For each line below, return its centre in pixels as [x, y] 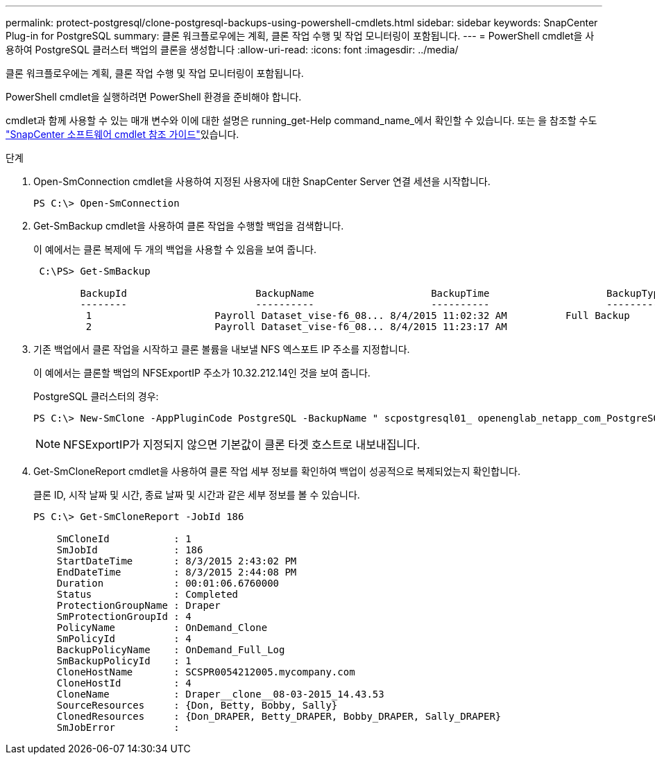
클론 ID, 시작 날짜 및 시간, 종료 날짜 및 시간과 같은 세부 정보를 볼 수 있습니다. [197, 495]
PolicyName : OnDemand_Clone [162, 628]
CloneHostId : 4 [124, 683]
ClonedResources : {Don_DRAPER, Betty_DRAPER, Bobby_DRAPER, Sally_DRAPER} [279, 716]
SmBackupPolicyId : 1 [124, 661]
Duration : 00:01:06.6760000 [168, 583]
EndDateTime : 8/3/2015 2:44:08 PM [177, 572]
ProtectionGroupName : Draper [138, 605]
